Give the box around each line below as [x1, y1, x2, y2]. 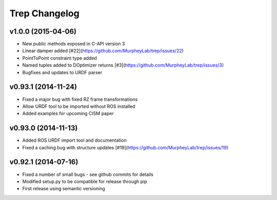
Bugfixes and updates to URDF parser [22, 69, 103, 75]
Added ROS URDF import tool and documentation [22, 137, 127, 143]
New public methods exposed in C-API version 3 [22, 41, 125, 47]
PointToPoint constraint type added [22, 55, 97, 61]
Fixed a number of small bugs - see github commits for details [22, 171, 154, 177]
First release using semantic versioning [22, 186, 105, 192]
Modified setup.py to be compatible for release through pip [22, 178, 147, 184]
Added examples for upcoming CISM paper [22, 110, 114, 117]
